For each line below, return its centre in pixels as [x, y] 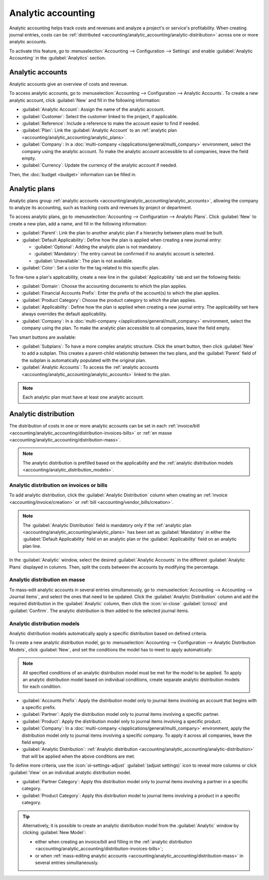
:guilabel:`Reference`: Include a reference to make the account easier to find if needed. [111, 123]
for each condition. [42, 686]
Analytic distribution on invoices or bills [58, 485]
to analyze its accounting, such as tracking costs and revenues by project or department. [101, 208]
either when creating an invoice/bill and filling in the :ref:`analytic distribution [114, 842]
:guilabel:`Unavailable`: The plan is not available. [83, 261]
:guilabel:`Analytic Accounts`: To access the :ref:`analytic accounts [90, 367]
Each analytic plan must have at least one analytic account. [83, 397]
